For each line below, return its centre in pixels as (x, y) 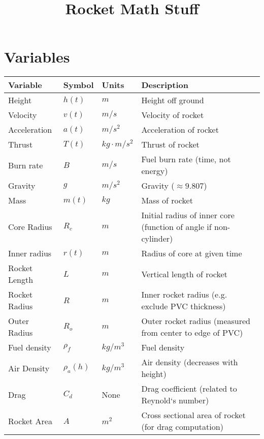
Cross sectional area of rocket (193, 415)
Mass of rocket (167, 200)
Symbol (78, 85)
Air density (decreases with (190, 362)
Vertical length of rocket (184, 274)
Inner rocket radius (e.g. (184, 295)
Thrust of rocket (170, 144)
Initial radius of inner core (188, 215)
